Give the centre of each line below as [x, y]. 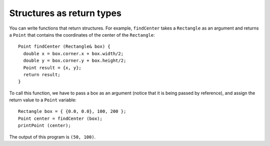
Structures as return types [65, 13]
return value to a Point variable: [43, 100]
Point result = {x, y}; [52, 67]
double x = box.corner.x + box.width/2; [73, 53]
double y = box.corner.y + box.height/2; [75, 61]
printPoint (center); [44, 126]
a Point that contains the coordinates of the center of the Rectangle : [82, 35]
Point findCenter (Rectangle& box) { [64, 47]
